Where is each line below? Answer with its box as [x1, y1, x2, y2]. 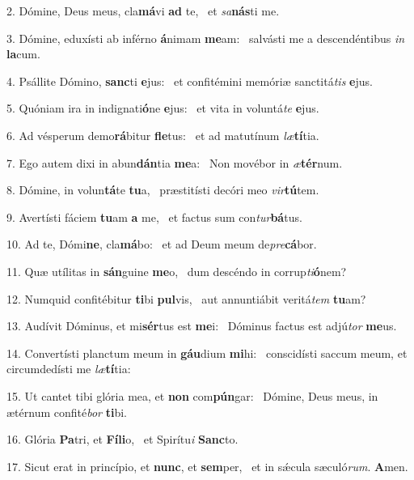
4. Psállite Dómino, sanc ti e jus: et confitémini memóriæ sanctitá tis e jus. [6, 72, 373, 89]
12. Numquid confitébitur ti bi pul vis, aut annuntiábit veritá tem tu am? [6, 290, 366, 307]
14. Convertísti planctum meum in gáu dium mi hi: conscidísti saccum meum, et [6, 344, 408, 361]
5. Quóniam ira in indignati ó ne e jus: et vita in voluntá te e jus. [6, 100, 319, 117]
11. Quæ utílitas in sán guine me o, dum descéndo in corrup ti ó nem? [6, 262, 347, 279]
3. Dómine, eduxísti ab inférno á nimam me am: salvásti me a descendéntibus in [6, 29, 405, 46]
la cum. [6, 45, 40, 62]
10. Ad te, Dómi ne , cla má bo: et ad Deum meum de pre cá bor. [6, 236, 317, 253]
